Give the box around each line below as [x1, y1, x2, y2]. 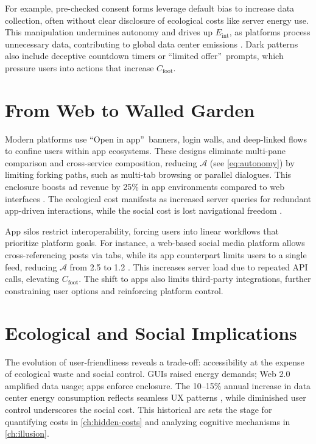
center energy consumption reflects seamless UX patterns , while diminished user [5, 391, 306, 404]
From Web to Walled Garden [5, 97, 255, 122]
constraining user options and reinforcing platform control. [5, 284, 223, 297]
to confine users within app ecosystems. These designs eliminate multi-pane [5, 144, 286, 157]
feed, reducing [5, 260, 57, 273]
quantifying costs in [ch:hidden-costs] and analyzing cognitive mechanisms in [5, 415, 290, 428]
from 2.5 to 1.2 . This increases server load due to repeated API [69, 260, 308, 273]
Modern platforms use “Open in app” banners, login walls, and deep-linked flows [5, 132, 307, 145]
